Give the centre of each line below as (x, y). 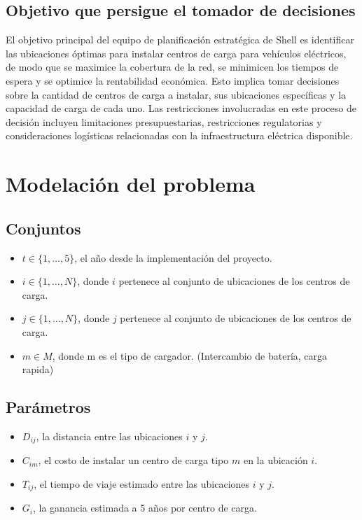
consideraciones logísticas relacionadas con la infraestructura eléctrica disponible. (179, 135)
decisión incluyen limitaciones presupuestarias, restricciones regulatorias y (164, 121)
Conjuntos (43, 228)
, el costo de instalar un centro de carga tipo (133, 460)
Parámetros (48, 407)
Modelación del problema (131, 184)
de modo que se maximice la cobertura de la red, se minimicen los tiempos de (172, 67)
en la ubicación (276, 460)
